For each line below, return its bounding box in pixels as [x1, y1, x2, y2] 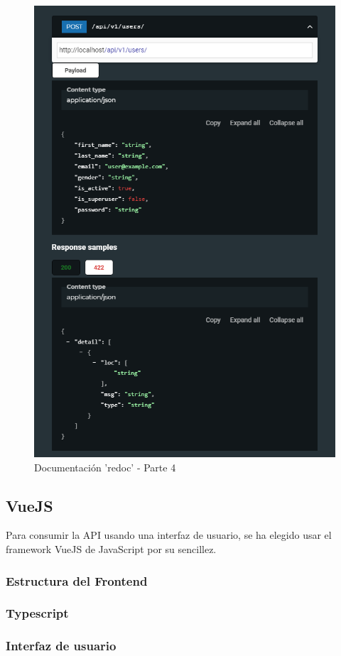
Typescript [6, 604, 69, 622]
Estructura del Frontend [6, 572, 148, 589]
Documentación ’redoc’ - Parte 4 [34, 459, 176, 474]
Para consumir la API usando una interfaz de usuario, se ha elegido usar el [6, 527, 332, 542]
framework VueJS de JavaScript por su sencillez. [6, 541, 217, 556]
